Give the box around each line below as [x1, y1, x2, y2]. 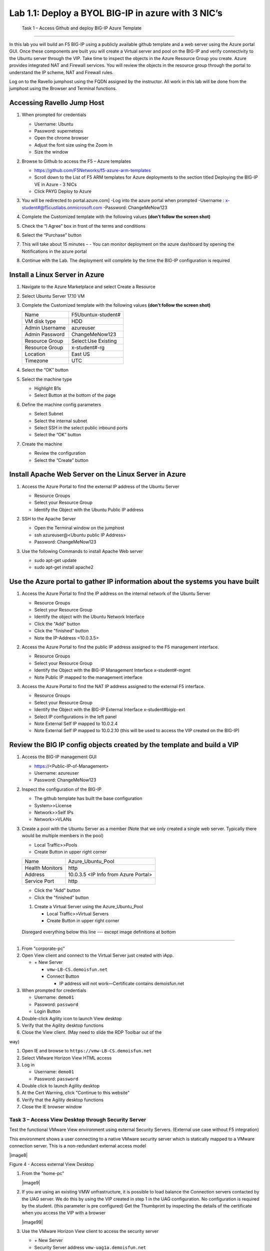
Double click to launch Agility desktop [21, 1083, 100, 1089]
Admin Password [24, 331, 65, 338]
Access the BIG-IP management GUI [21, 754, 97, 760]
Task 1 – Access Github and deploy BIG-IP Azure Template [21, 25, 142, 31]
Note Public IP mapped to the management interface [34, 674, 142, 680]
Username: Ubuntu [34, 121, 73, 127]
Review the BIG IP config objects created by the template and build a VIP [9, 741, 239, 749]
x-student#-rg [71, 344, 105, 351]
